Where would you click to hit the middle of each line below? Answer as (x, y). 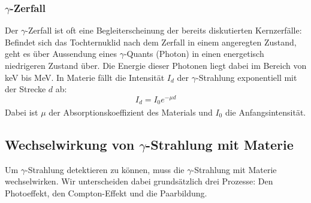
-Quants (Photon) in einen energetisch (194, 54)
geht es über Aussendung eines (61, 54)
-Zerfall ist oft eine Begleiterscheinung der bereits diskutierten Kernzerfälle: (164, 30)
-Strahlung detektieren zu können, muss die (105, 169)
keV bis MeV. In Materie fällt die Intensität (85, 77)
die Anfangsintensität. (265, 112)
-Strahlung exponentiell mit (247, 77)
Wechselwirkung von (70, 144)
